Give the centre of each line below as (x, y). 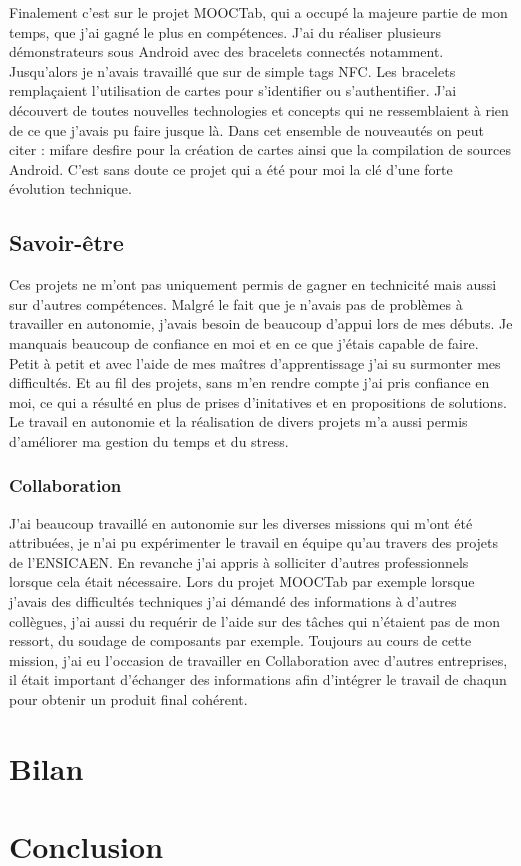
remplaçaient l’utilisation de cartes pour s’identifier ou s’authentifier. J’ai (233, 90)
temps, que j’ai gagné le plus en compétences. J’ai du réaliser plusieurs (225, 31)
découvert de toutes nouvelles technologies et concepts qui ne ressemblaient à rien (259, 109)
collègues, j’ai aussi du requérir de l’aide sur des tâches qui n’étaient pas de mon (255, 620)
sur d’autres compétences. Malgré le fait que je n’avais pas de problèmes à (236, 303)
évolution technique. (70, 188)
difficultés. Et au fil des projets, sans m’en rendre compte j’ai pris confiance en (249, 382)
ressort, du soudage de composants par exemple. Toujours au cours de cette (240, 640)
